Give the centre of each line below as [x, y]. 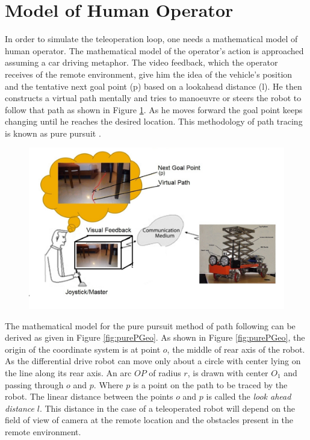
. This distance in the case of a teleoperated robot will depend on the [167, 408]
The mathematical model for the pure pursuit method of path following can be [150, 325]
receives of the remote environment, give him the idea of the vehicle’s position [149, 74]
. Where [108, 384]
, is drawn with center [228, 372]
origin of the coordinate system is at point [83, 349]
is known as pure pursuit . [53, 133]
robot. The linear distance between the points [89, 396]
